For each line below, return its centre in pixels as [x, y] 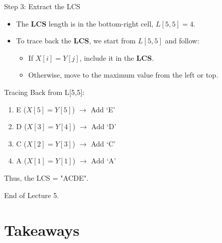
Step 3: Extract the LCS [42, 6]
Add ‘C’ [103, 143]
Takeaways [42, 230]
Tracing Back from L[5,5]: [44, 92]
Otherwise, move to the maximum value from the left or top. [123, 75]
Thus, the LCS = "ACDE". [46, 177]
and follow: [182, 41]
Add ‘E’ [103, 109]
